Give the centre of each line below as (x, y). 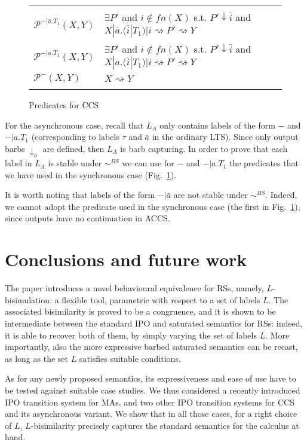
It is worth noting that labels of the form (80, 195)
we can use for (148, 163)
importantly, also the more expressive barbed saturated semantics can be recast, (151, 347)
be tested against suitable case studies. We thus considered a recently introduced (153, 390)
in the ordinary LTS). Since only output (225, 137)
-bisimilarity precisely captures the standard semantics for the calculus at (165, 425)
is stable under (75, 163)
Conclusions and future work (126, 259)
